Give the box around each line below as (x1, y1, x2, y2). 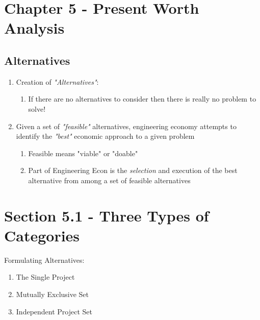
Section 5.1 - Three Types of (4, 205, 209, 226)
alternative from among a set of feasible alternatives (28, 175, 191, 185)
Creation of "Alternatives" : (16, 76, 99, 87)
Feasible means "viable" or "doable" (28, 147, 138, 158)
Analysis (4, 17, 65, 38)
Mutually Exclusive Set (16, 289, 89, 300)
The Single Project (16, 272, 75, 282)
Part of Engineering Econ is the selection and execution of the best (28, 165, 238, 176)
